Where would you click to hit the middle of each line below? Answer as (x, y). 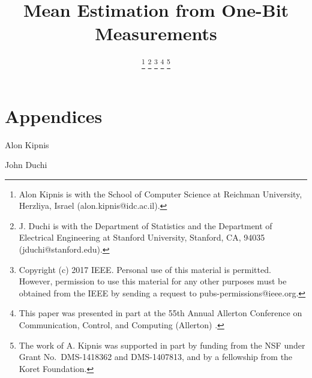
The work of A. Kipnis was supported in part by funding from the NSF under (162, 345)
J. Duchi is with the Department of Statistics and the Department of (145, 225)
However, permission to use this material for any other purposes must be (153, 281)
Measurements (156, 33)
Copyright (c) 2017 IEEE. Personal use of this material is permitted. (145, 269)
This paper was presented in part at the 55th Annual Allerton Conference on (160, 313)
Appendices (54, 115)
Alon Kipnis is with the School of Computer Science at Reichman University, (160, 193)
